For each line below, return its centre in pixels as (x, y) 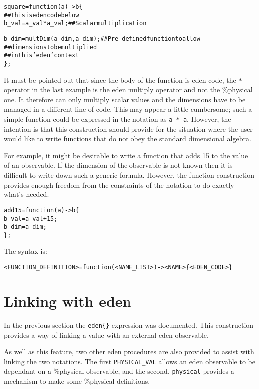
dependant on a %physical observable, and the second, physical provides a (119, 371)
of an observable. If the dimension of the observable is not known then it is (118, 165)
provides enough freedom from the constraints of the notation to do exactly (119, 184)
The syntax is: (26, 251)
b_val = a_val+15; (31, 219)
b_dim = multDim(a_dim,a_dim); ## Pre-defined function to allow (102, 39)
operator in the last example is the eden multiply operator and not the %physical (128, 90)
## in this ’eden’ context (42, 56)
